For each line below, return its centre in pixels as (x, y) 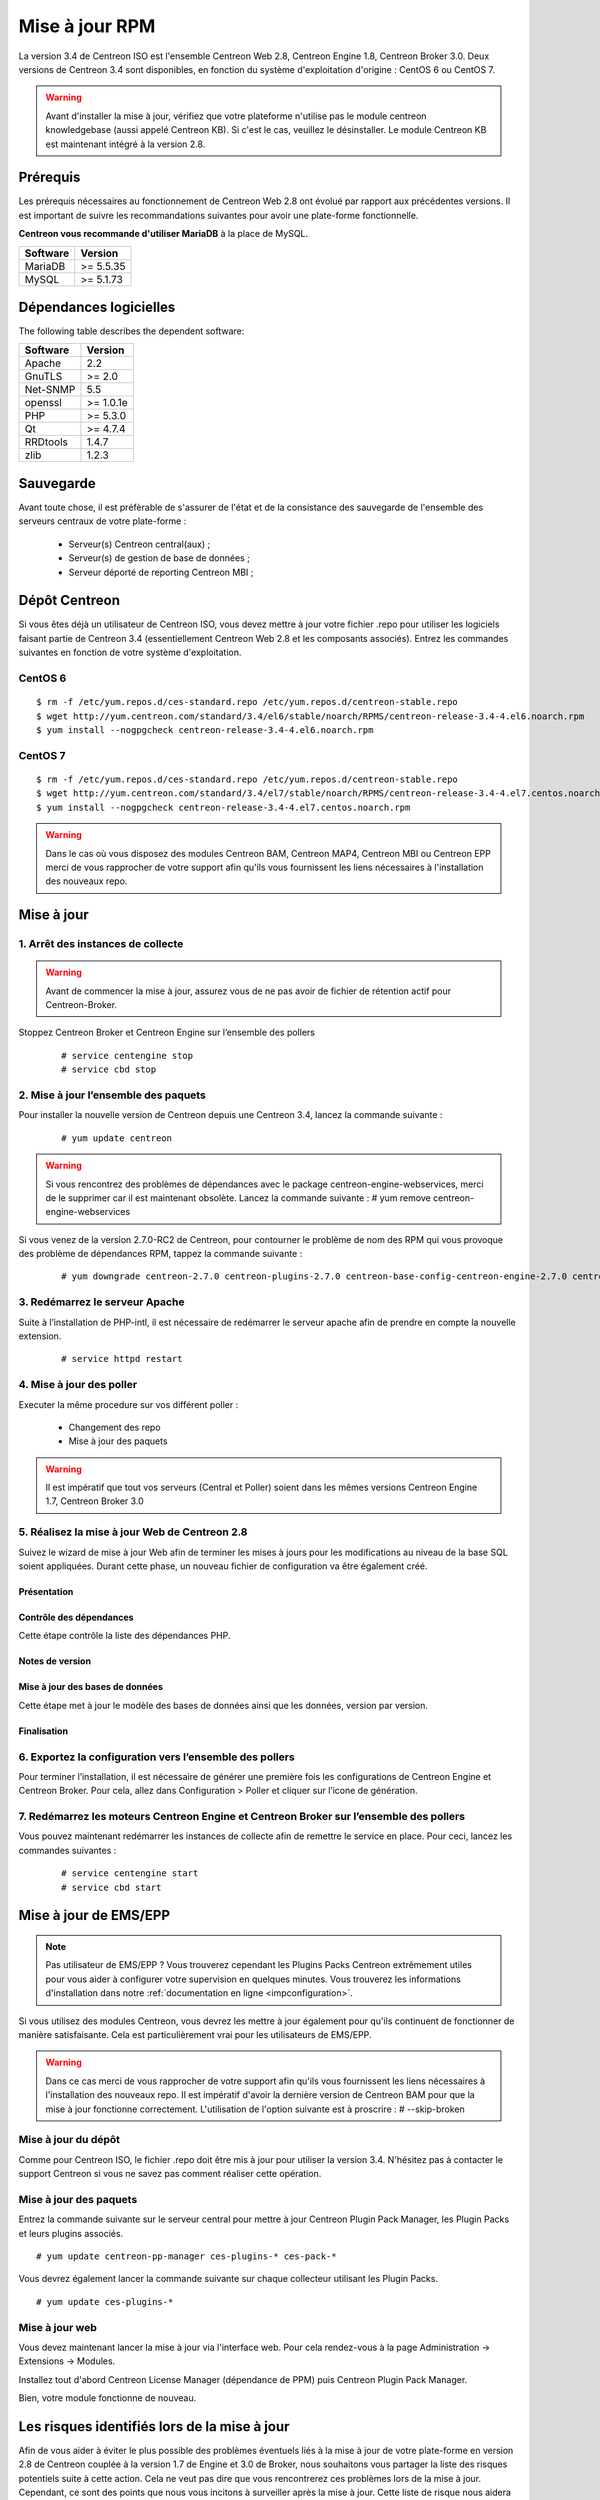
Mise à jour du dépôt (69, 2140)
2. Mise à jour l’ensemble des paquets (112, 1095)
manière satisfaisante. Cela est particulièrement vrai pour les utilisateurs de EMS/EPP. (195, 2034)
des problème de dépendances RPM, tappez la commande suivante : (160, 1254)
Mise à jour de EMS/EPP (94, 1915)
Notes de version (55, 1661)
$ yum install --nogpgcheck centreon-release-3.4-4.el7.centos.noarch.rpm (223, 807)
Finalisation (43, 1731)
